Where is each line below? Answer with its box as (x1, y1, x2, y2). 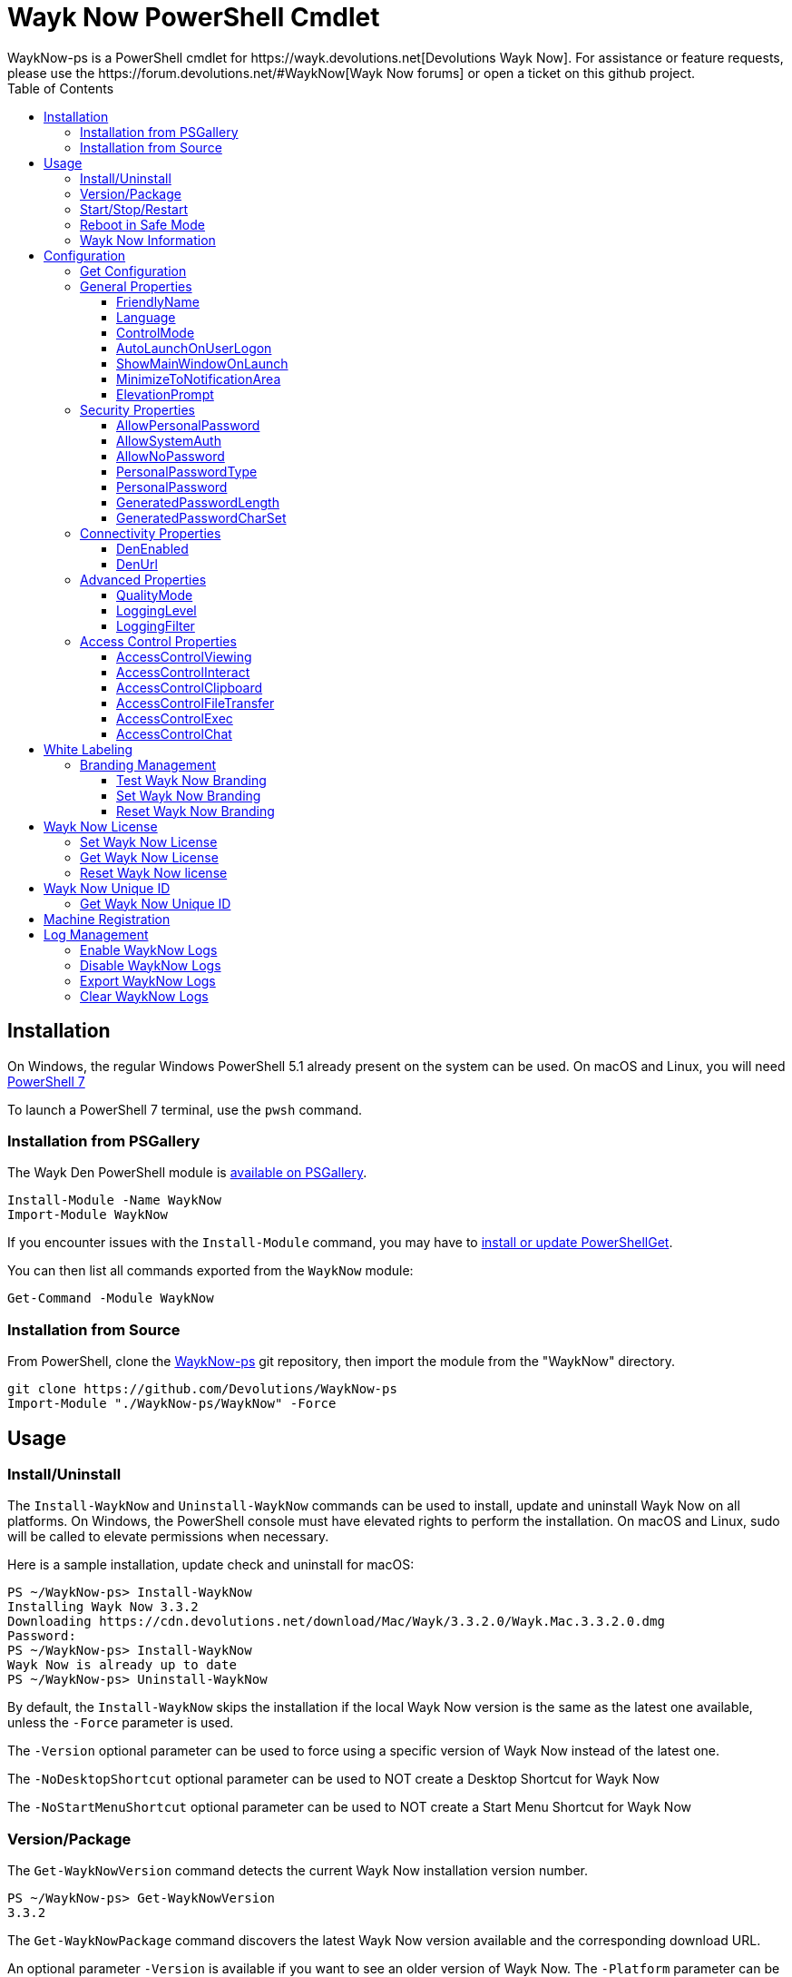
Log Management (44, 926, 149, 942)
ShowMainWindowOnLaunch (116, 355, 288, 371)
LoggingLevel (116, 602, 197, 618)
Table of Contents (7, 80, 114, 96)
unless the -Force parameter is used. (7, 1715, 234, 1731)
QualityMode (116, 586, 193, 603)
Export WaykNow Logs (80, 972, 216, 988)
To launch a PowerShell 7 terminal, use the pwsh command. (7, 1101, 363, 1117)
